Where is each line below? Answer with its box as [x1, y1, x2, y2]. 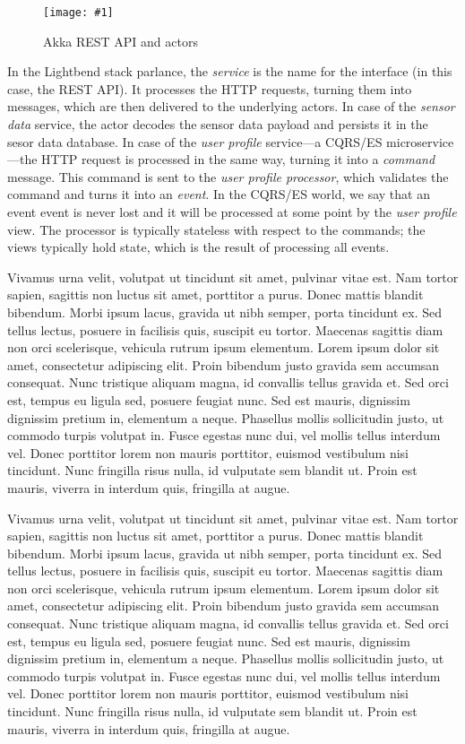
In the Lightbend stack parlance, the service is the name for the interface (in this [7, 62, 452, 81]
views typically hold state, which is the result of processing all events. [7, 238, 390, 256]
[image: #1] [43, 6, 114, 19]
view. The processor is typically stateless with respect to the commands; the [7, 220, 426, 238]
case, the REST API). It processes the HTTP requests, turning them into [7, 79, 412, 98]
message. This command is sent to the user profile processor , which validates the [7, 167, 449, 186]
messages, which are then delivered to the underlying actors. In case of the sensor [7, 97, 455, 116]
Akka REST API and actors [43, 31, 198, 50]
